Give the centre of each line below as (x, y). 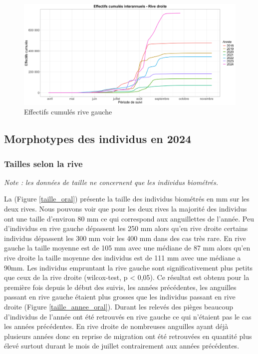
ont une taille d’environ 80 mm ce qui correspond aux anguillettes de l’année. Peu (129, 218)
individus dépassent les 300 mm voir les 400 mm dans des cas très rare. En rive (125, 238)
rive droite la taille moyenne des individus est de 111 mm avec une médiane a (123, 257)
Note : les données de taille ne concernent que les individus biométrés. (111, 182)
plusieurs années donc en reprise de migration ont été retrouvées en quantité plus (128, 336)
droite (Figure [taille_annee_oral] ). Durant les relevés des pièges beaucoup (119, 306)
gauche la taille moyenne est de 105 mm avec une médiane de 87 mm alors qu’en (127, 248)
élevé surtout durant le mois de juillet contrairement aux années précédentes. (122, 346)
